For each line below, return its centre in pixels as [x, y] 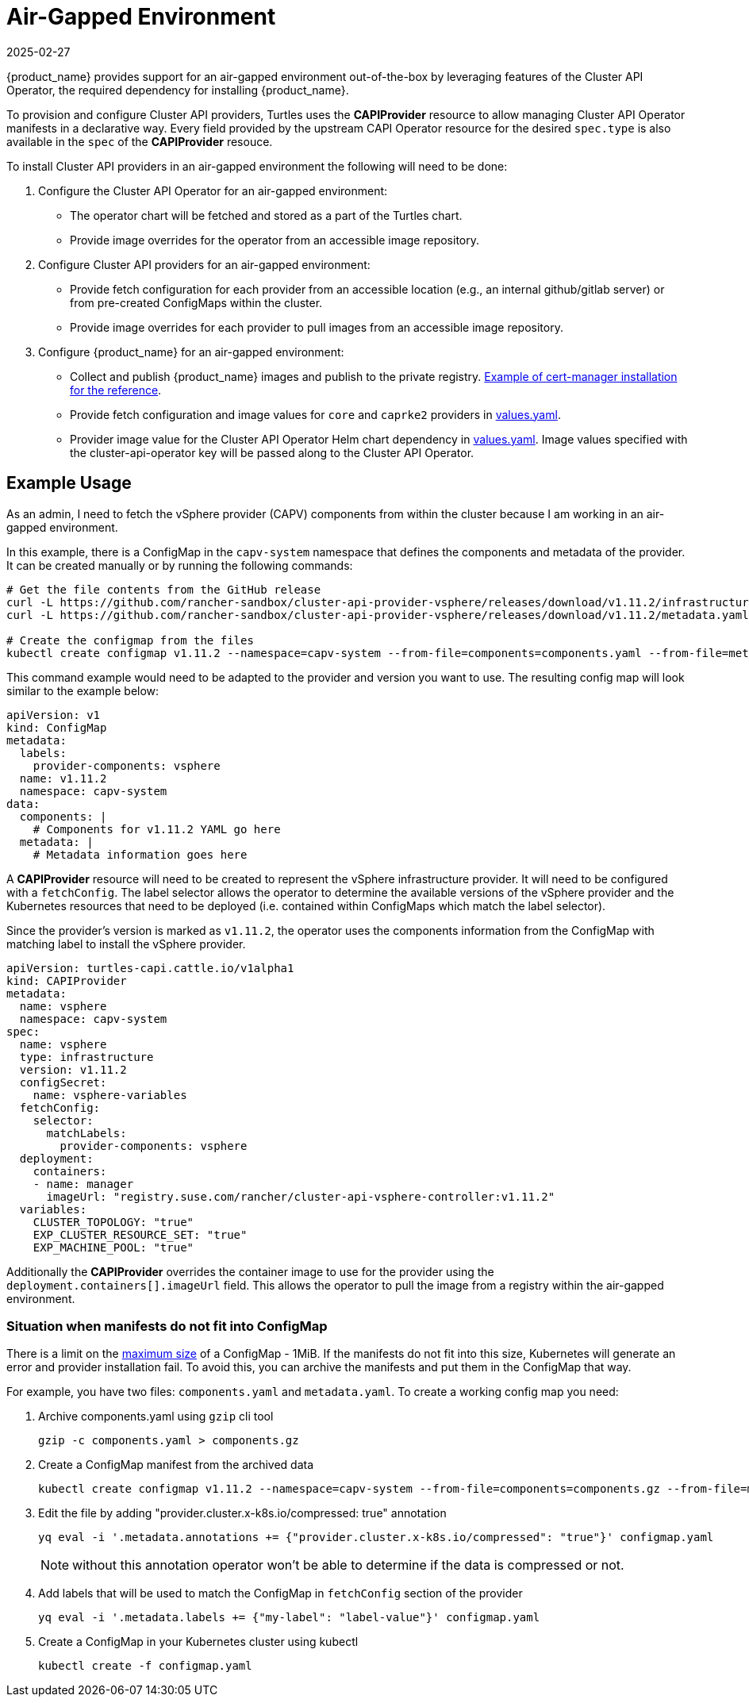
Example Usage [69, 483]
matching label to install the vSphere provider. [126, 944]
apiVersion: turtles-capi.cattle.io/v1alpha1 [150, 968]
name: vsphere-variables [110, 1095]
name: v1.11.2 [63, 778]
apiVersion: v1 [54, 715]
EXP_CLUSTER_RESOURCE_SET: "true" [140, 1234]
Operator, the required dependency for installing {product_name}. [178, 90]
